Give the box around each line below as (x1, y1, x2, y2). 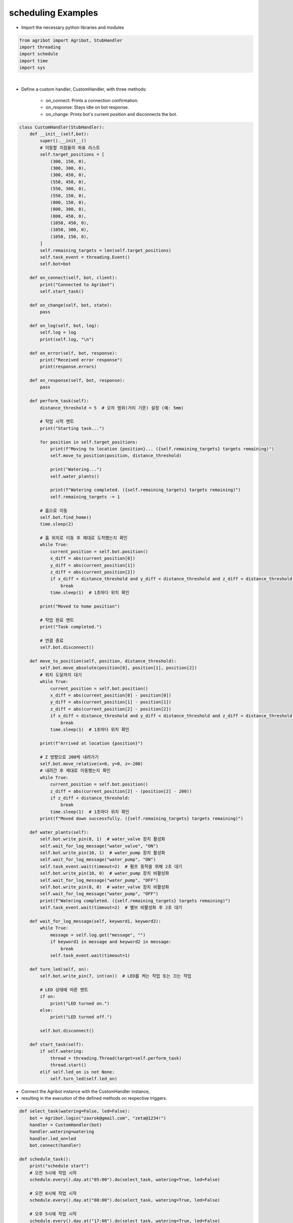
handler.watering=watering (29, 1129, 95, 1134)
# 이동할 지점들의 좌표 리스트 (40, 145, 100, 150)
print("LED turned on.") (50, 1000, 110, 1006)
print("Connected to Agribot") (40, 282, 115, 287)
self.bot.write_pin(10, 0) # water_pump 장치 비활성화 (40, 871, 169, 876)
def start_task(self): (29, 1042, 84, 1047)
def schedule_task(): (19, 1156, 71, 1162)
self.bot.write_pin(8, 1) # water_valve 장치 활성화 (40, 837, 166, 842)
